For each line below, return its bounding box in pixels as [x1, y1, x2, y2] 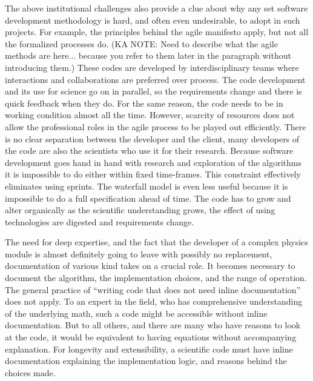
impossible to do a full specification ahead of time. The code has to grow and [5, 191, 291, 204]
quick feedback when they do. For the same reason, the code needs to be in [5, 96, 283, 109]
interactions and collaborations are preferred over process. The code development [5, 73, 306, 85]
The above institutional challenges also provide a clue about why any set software [5, 2, 308, 14]
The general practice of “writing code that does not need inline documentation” [5, 283, 301, 296]
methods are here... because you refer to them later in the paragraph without [5, 49, 291, 62]
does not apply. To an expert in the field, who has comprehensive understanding [5, 295, 303, 308]
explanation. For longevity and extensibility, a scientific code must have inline [5, 342, 293, 355]
